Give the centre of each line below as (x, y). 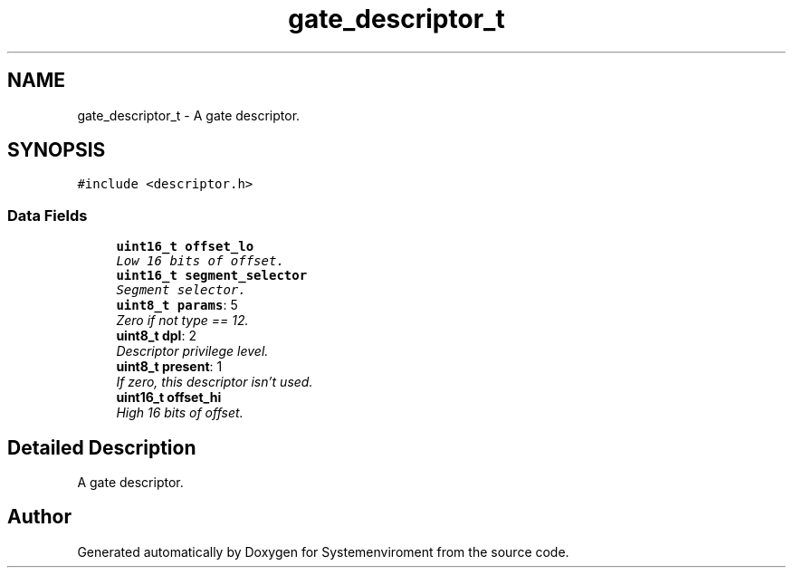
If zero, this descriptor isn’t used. (215, 382)
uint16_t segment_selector (212, 276)
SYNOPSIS (57, 150)
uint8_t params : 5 (177, 305)
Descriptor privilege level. (192, 351)
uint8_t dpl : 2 (156, 336)
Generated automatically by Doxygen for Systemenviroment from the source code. (323, 551)
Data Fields (48, 215)
